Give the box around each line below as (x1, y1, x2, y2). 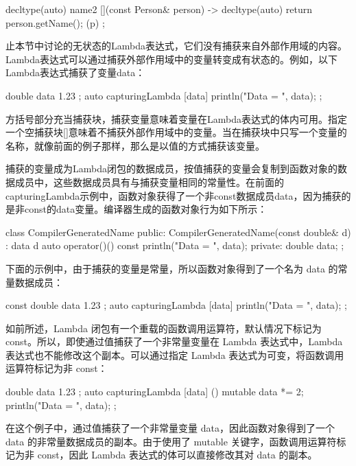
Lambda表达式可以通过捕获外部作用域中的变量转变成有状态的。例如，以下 (5, 51, 337, 66)
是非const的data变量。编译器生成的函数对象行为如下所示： (5, 202, 268, 216)
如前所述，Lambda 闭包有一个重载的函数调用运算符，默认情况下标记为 (5, 321, 322, 335)
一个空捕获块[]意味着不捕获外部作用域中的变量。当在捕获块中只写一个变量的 (5, 125, 347, 139)
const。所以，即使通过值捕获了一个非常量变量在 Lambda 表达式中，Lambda (5, 334, 343, 349)
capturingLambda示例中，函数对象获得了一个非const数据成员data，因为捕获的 (5, 188, 351, 202)
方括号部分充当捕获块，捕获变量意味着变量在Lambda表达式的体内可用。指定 (5, 111, 347, 126)
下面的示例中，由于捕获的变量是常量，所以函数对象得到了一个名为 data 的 (5, 261, 338, 275)
